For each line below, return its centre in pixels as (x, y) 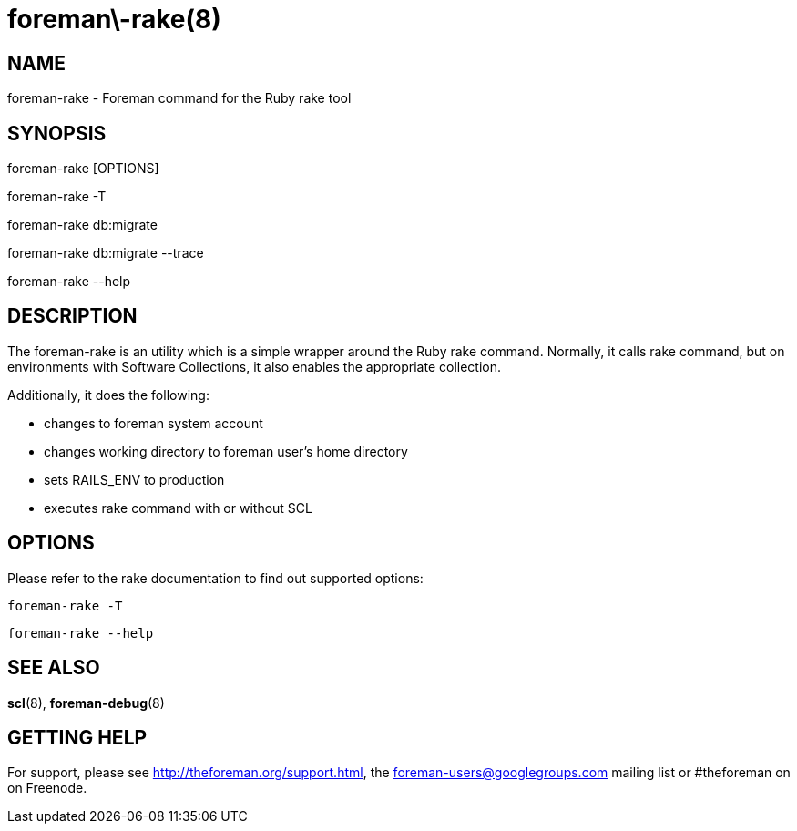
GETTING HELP (77, 737)
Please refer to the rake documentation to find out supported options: (215, 578)
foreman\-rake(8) (114, 19)
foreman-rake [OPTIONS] (83, 169)
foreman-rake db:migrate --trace (106, 253)
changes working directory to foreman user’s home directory (226, 451)
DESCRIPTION (72, 316)
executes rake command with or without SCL (178, 508)
